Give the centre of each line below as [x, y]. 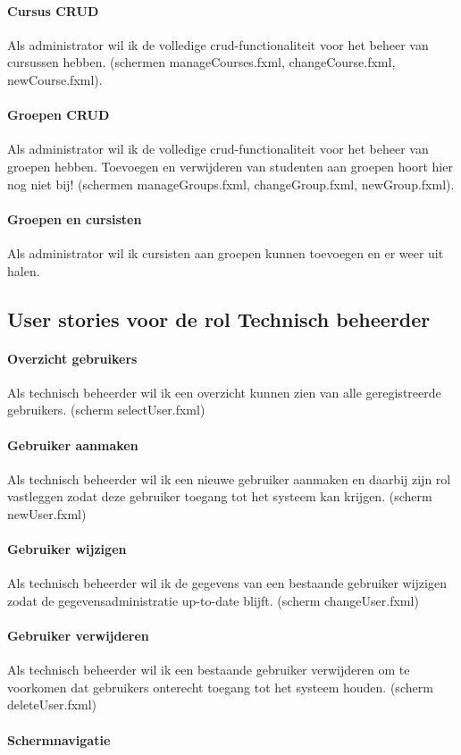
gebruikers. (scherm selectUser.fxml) [106, 410]
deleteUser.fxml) [52, 705]
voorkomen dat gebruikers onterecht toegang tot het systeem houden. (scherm [220, 687]
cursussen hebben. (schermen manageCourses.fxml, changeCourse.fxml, [201, 62]
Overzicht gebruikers [72, 358]
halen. [24, 270]
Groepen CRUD [59, 115]
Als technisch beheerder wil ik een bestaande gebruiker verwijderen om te [209, 670]
